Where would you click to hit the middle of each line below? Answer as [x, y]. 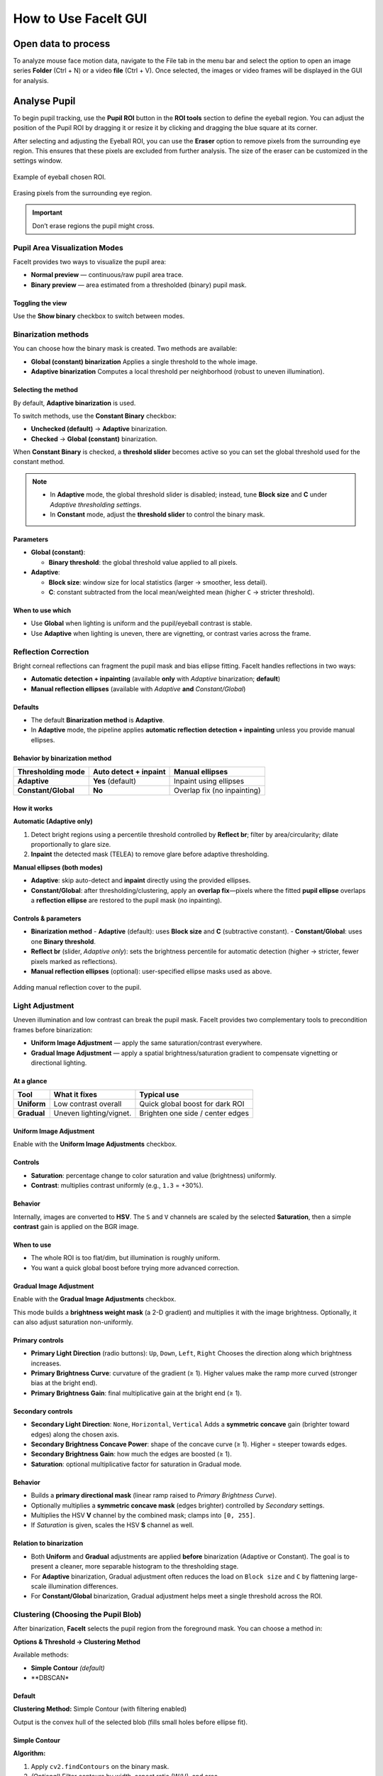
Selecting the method [45, 390]
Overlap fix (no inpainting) [218, 791]
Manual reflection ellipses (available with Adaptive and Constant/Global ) [138, 688]
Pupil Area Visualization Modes [68, 247]
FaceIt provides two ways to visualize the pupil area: [90, 262]
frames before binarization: [53, 1029]
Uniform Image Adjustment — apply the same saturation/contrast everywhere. [146, 1043]
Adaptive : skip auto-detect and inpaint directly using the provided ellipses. [141, 880]
